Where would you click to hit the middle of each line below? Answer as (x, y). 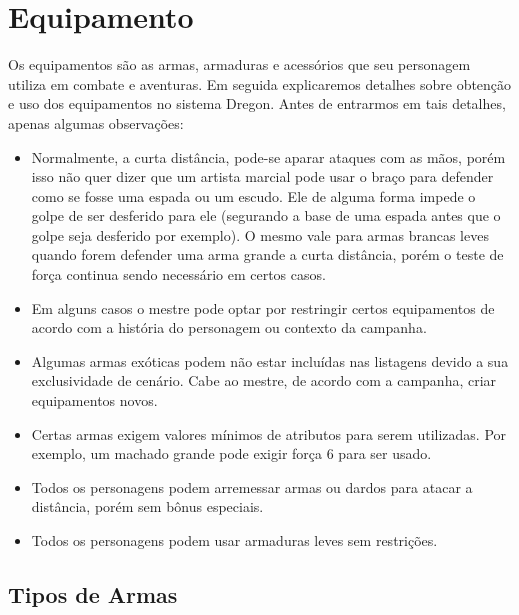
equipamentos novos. (94, 400)
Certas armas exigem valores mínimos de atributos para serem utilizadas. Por (269, 433)
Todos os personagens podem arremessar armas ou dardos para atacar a (252, 486)
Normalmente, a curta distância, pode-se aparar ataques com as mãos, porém (268, 156)
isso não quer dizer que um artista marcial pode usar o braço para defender (262, 176)
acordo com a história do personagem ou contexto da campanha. (229, 327)
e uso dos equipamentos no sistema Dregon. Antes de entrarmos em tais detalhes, (257, 103)
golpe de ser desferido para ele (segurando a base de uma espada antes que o (266, 215)
